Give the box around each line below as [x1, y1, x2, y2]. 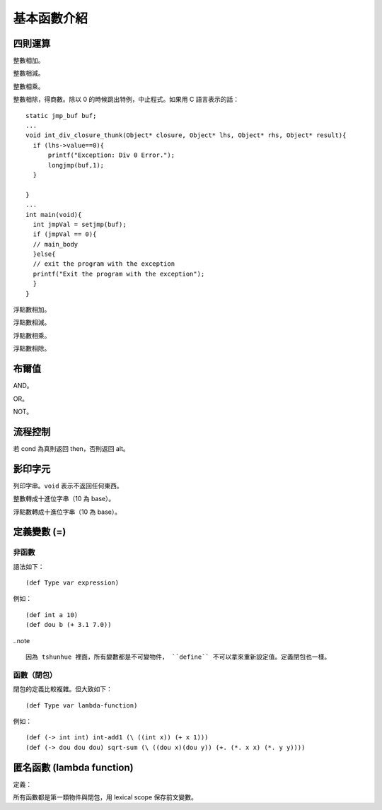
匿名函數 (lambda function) [13, 761, 134, 773]
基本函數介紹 [13, 11, 88, 26]
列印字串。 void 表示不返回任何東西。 [13, 481, 123, 490]
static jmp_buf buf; [25, 112, 97, 119]
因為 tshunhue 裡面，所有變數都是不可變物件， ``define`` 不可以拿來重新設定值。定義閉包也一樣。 [25, 653, 331, 661]
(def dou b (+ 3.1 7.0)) [25, 621, 112, 629]
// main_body [33, 240, 79, 248]
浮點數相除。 [13, 344, 51, 353]
